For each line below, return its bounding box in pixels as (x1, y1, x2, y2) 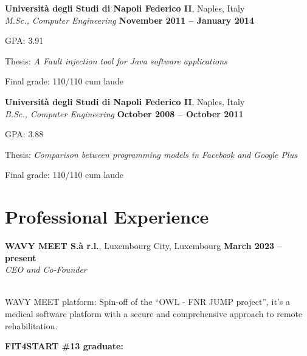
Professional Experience (5, 204, 209, 229)
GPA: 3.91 (5, 34, 44, 47)
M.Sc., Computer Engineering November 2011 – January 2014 (5, 13, 254, 26)
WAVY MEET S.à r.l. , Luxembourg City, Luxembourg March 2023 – (5, 239, 283, 252)
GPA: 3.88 (5, 128, 44, 140)
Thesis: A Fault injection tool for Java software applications (5, 54, 227, 67)
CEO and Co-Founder (5, 263, 87, 276)
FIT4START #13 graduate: (5, 340, 123, 352)
